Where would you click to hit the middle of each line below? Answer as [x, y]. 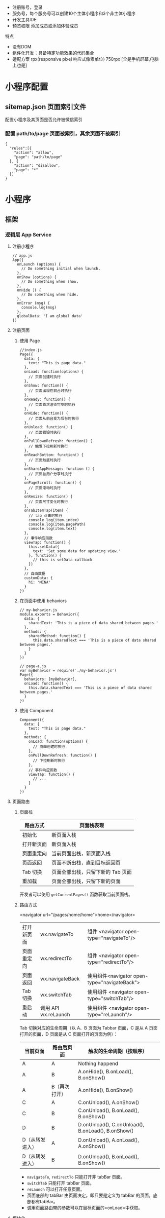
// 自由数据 [35, 574]
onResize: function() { [48, 497]
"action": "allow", [34, 153]
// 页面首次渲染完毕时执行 [52, 405]
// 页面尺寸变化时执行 [48, 502]
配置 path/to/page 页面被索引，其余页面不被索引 [63, 133]
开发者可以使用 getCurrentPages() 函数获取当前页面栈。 [76, 894]
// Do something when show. [50, 282]
